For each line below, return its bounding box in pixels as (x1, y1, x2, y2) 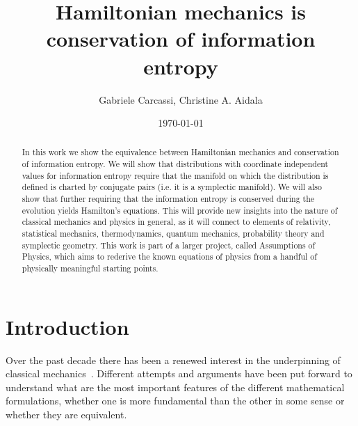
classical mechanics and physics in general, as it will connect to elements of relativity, (22, 216, 331, 228)
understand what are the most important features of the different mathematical (6, 379, 345, 394)
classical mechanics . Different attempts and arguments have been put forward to (6, 366, 352, 381)
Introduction (6, 312, 129, 340)
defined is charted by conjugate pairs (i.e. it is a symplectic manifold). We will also (22, 181, 322, 193)
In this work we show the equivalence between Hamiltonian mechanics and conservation (22, 146, 339, 158)
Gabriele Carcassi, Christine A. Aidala (99, 92, 263, 106)
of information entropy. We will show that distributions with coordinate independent (22, 158, 329, 170)
